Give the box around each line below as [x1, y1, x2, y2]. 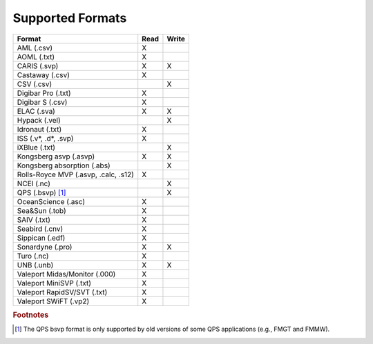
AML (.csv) [17, 43, 53, 52]
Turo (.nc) [17, 251, 49, 261]
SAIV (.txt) [17, 214, 51, 224]
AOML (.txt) [17, 52, 55, 61]
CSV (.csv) [17, 79, 52, 89]
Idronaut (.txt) [17, 124, 62, 134]
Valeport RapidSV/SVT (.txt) [17, 287, 108, 296]
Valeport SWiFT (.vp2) [17, 296, 90, 306]
